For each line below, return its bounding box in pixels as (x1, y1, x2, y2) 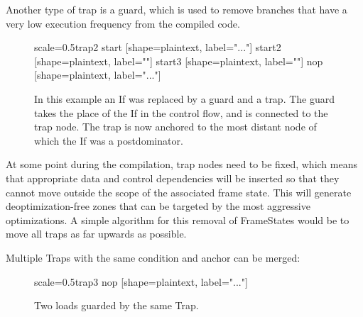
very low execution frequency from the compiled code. (6, 16, 240, 30)
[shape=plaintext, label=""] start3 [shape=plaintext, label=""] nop (34, 53, 323, 68)
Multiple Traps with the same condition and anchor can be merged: (6, 250, 300, 265)
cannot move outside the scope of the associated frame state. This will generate (6, 184, 352, 199)
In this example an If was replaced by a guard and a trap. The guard (34, 91, 335, 106)
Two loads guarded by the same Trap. (34, 298, 199, 313)
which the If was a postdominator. (34, 133, 183, 148)
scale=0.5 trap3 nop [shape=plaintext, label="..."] (34, 274, 248, 289)
